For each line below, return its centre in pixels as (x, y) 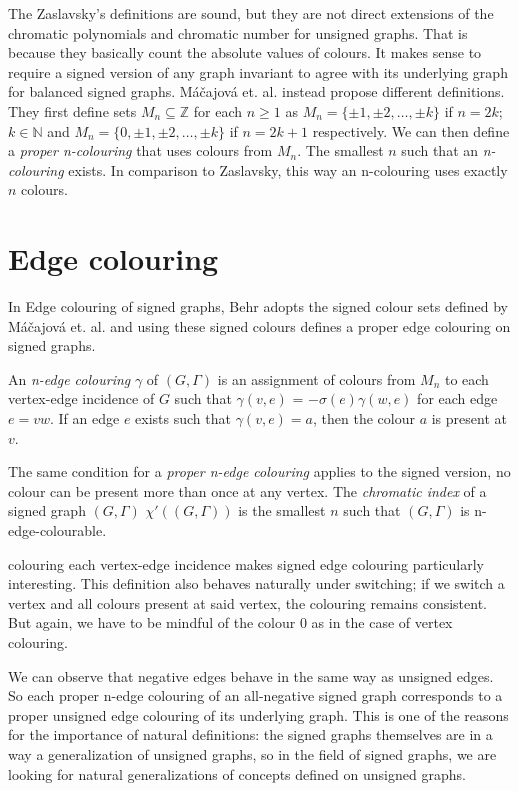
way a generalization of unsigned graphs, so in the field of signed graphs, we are (252, 753)
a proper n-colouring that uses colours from (140, 150)
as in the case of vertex (382, 622)
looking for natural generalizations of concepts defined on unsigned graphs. (237, 773)
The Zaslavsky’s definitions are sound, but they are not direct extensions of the (251, 13)
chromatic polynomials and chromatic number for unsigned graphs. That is (238, 32)
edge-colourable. (57, 530)
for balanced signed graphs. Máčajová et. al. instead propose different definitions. (256, 91)
